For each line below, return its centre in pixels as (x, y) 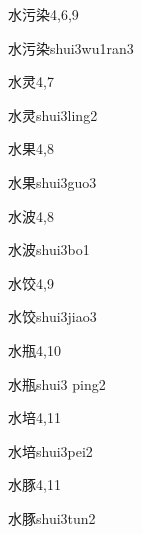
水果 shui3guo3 (52, 181)
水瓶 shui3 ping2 (57, 383)
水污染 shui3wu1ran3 (71, 47)
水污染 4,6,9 (43, 14)
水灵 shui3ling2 (53, 114)
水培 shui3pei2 (50, 450)
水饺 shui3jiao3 (52, 316)
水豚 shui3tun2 (52, 517)
